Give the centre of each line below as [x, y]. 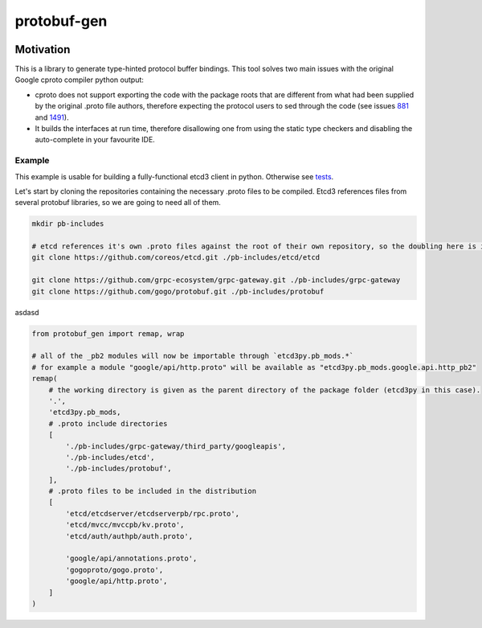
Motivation [43, 49]
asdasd [27, 312]
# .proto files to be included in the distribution [153, 491]
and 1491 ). [52, 117]
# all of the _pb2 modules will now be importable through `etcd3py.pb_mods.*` [193, 356]
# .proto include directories [108, 423]
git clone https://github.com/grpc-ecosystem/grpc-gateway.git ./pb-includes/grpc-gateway [216, 280]
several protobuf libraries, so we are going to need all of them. [118, 203]
